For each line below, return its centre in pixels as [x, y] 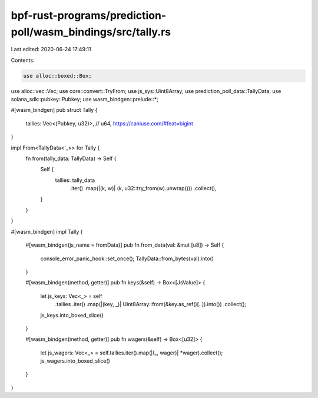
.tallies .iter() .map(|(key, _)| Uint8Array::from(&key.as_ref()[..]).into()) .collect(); [151, 304]
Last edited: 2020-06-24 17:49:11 [51, 49]
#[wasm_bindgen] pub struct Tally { [54, 110]
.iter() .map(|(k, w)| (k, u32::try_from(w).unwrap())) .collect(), [143, 188]
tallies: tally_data [75, 180]
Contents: [23, 60]
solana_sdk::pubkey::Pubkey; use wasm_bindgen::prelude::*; [85, 99]
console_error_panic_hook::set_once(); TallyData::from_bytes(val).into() [127, 258]
